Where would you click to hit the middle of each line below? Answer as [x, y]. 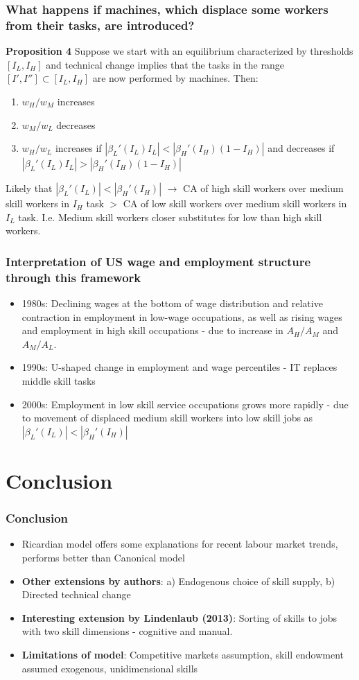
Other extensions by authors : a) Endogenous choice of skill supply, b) [178, 581]
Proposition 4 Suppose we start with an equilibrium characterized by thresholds [179, 51]
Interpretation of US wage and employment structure [158, 261]
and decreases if [301, 148]
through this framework [73, 277]
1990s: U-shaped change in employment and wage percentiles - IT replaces [179, 367]
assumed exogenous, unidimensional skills [110, 668]
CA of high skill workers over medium [263, 188]
